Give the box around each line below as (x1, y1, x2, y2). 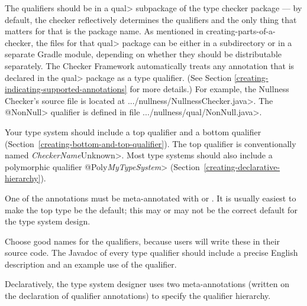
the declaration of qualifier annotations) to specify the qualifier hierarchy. (5, 289, 271, 302)
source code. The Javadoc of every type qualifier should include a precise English (5, 246, 298, 259)
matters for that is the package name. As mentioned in (5, 25, 203, 37)
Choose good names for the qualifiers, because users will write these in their (5, 235, 280, 247)
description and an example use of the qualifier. (5, 258, 177, 270)
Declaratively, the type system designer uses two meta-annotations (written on (5, 278, 290, 290)
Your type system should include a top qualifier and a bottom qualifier (5, 125, 261, 138)
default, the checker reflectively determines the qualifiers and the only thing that (5, 13, 297, 25)
